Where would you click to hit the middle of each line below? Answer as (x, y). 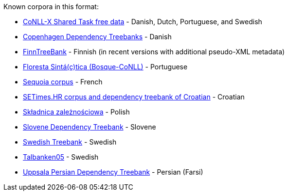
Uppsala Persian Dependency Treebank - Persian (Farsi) (113, 172)
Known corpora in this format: (51, 7)
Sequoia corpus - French (63, 82)
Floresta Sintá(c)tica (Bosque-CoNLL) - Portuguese (105, 67)
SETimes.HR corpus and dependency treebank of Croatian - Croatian (134, 97)
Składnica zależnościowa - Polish (76, 112)
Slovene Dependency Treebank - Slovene (90, 127)
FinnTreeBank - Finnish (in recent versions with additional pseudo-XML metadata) (154, 52)
